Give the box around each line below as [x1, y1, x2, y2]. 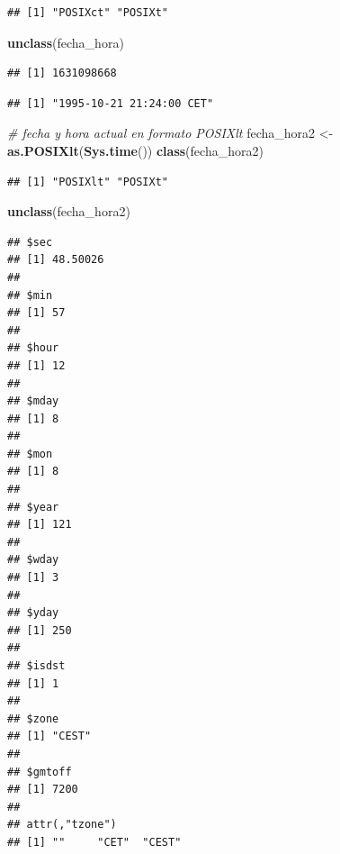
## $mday [7, 395, 59, 408]
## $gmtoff [7, 765, 72, 778]
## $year [7, 500, 59, 513]
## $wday [7, 553, 59, 567]
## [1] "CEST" [7, 730, 92, 743]
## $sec [7, 235, 53, 249]
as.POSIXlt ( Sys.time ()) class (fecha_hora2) [7, 141, 264, 159]
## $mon [7, 447, 53, 460]
